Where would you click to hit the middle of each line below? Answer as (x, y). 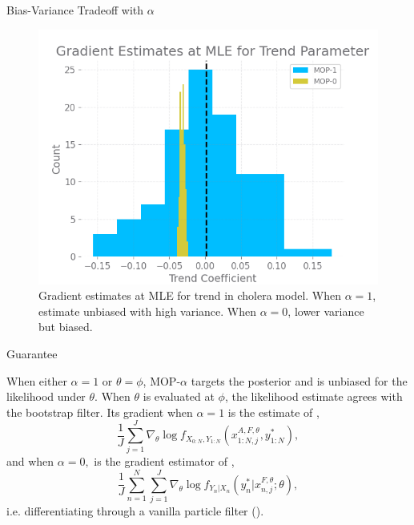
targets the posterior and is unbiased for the (299, 380)
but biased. (66, 327)
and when (30, 461)
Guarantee (32, 353)
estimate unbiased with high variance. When (148, 311)
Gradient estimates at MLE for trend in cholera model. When (190, 295)
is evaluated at (179, 396)
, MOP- (162, 380)
